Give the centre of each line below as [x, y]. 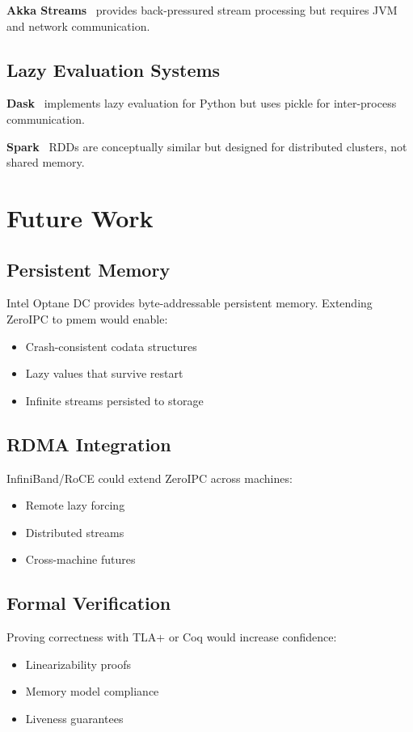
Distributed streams [75, 532]
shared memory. [46, 162]
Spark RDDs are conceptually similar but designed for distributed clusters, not [207, 146]
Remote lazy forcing [75, 505]
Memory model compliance [92, 691]
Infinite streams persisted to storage [114, 400]
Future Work [80, 217]
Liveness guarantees [74, 718]
